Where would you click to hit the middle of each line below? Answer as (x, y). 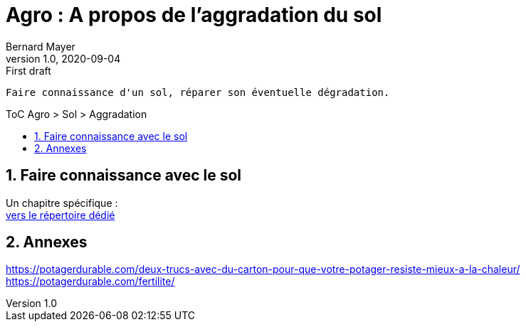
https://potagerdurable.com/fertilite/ (90, 282)
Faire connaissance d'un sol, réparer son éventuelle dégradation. (198, 92)
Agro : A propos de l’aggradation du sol (194, 15)
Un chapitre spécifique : (62, 203)
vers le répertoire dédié (61, 215)
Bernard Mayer (41, 46)
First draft (28, 70)
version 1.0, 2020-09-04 (63, 58)
